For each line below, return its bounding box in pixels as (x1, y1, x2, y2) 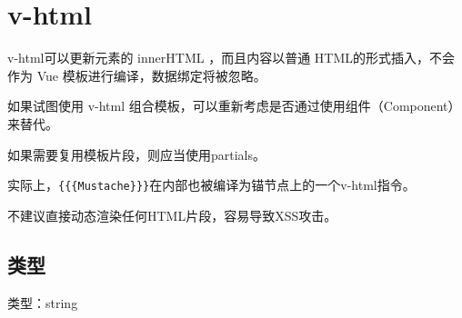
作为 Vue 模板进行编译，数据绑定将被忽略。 (7, 65, 266, 84)
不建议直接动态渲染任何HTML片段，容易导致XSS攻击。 (7, 205, 337, 224)
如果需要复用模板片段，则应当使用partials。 (7, 144, 266, 164)
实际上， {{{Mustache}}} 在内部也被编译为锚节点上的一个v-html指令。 (7, 175, 416, 194)
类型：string (7, 293, 78, 312)
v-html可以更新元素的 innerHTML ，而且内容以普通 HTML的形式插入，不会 (7, 48, 455, 67)
